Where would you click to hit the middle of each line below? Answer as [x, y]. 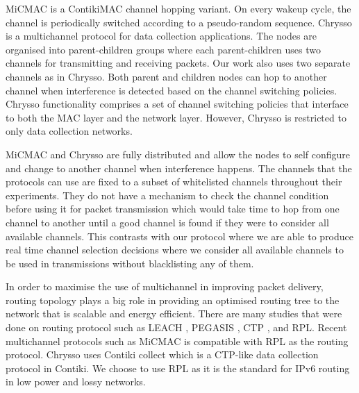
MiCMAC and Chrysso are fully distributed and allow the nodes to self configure [178, 154]
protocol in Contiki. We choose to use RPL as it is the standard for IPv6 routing [178, 368]
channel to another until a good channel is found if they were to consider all [167, 222]
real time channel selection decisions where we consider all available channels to [175, 250]
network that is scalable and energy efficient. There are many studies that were [174, 313]
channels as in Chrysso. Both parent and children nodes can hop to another [166, 76]
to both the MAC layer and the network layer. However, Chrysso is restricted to [176, 117]
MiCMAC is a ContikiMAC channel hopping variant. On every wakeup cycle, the [178, 8]
